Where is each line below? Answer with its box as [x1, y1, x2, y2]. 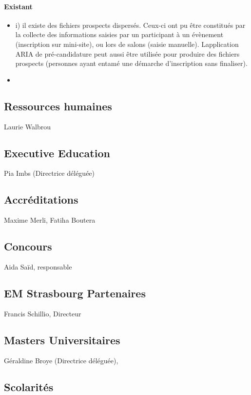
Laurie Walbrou [4, 121, 51, 131]
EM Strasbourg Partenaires [4, 285, 146, 300]
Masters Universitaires [4, 332, 120, 347]
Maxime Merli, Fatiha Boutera [4, 215, 96, 225]
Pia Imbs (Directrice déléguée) [4, 168, 95, 178]
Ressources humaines [4, 98, 112, 113]
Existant [4, 1, 33, 11]
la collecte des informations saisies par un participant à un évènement [15, 29, 224, 40]
